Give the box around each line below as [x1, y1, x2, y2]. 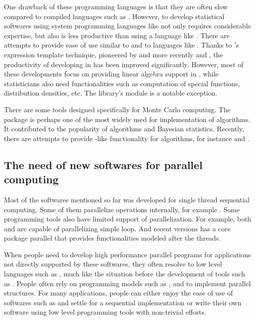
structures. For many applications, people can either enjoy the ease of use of [4, 288, 233, 298]
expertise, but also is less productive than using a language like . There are [4, 30, 230, 40]
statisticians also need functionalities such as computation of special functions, [4, 78, 240, 88]
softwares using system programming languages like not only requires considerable [4, 21, 251, 31]
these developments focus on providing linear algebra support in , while [4, 69, 219, 79]
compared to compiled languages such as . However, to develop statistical [4, 11, 225, 21]
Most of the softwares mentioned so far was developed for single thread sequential [4, 194, 250, 204]
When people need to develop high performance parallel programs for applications [4, 249, 251, 259]
